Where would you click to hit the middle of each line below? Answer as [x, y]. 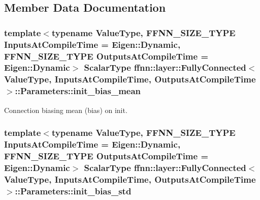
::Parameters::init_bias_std [73, 191]
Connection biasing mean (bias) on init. [66, 110]
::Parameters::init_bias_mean [78, 91]
